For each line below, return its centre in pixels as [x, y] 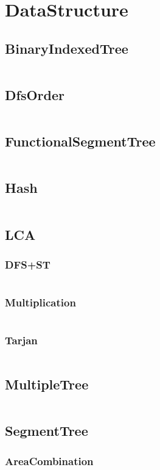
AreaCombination [49, 461]
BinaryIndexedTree [67, 48]
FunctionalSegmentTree [80, 141]
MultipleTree [47, 384]
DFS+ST [28, 264]
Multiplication [40, 302]
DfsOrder [35, 94]
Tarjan [21, 340]
